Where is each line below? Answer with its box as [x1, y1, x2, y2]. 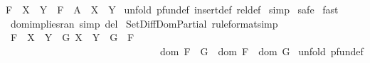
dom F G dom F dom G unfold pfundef [159, 43, 364, 58]
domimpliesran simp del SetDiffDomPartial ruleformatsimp [10, 16, 278, 30]
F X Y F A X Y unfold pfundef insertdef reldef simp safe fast [6, 2, 339, 16]
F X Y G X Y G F [10, 30, 134, 45]
